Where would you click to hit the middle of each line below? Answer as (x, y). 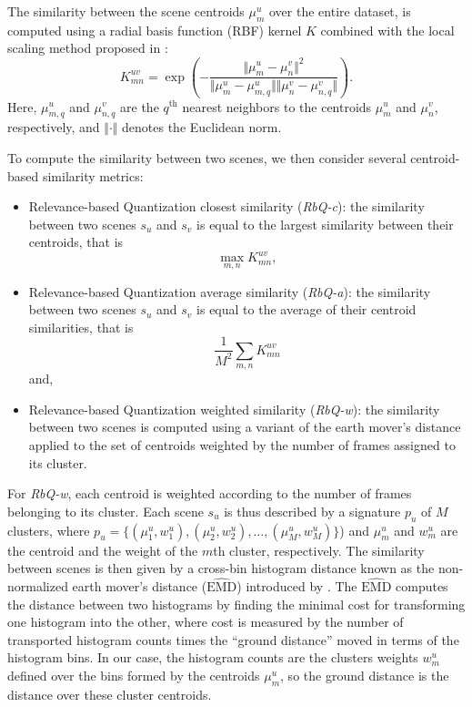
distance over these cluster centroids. (110, 694)
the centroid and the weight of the (103, 550)
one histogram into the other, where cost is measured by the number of (206, 622)
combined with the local (387, 30)
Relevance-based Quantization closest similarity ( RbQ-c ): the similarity (226, 206)
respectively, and (54, 127)
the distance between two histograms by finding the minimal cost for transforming (236, 604)
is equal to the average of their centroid (306, 309)
